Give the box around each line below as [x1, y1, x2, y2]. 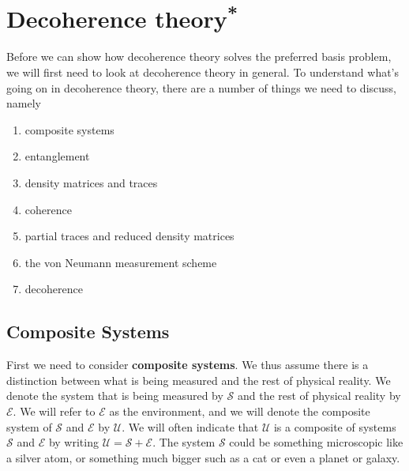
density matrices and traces [24, 175, 158, 191]
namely [6, 95, 41, 111]
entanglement [24, 148, 90, 164]
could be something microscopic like [229, 434, 403, 450]
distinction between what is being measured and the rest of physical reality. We [6, 371, 391, 388]
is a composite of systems [273, 418, 396, 435]
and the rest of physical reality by [237, 387, 401, 404]
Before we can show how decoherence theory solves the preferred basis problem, [6, 48, 392, 65]
